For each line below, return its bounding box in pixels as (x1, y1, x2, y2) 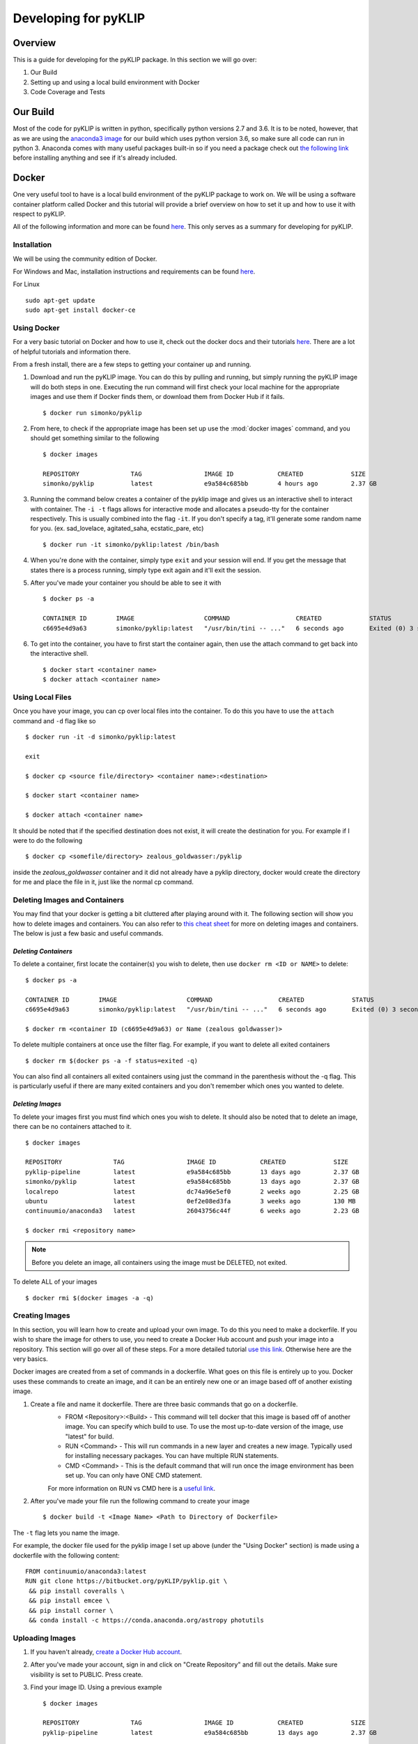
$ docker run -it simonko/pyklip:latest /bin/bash (42, 541, 219, 548)
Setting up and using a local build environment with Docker (30, 77, 200, 87)
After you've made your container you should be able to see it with (30, 579, 222, 587)
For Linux (13, 280, 40, 289)
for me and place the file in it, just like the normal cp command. (13, 878, 194, 886)
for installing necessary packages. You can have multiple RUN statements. (65, 1452, 279, 1460)
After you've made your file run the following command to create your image (30, 1497, 250, 1505)
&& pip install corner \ (29, 1607, 114, 1614)
